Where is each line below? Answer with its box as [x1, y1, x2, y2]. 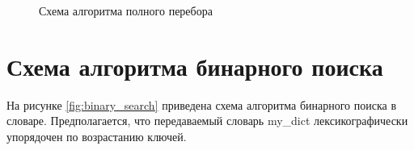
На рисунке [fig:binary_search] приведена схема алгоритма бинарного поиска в [6, 96, 397, 113]
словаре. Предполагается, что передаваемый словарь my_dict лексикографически [6, 112, 408, 129]
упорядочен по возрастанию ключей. [6, 127, 187, 144]
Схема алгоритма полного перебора [39, 2, 213, 19]
